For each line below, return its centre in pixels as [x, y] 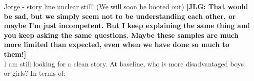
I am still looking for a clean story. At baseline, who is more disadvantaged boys [124, 63]
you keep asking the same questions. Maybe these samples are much [121, 35]
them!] [15, 54]
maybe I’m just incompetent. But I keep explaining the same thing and [127, 25]
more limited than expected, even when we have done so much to [117, 44]
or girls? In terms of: [35, 73]
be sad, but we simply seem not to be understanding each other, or [120, 16]
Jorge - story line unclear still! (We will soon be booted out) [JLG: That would [126, 6]
